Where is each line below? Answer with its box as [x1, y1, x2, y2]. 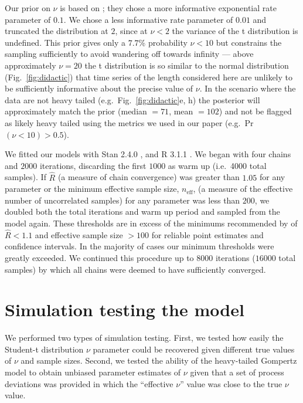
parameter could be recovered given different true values [93, 343, 295, 355]
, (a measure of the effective [193, 182, 293, 195]
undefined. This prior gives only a [5, 36, 125, 48]
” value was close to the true [180, 377, 282, 390]
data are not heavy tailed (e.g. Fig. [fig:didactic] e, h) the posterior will [5, 93, 260, 106]
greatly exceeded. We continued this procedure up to [5, 251, 194, 263]
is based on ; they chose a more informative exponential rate [60, 2, 277, 13]
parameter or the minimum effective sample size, [5, 182, 179, 195]
